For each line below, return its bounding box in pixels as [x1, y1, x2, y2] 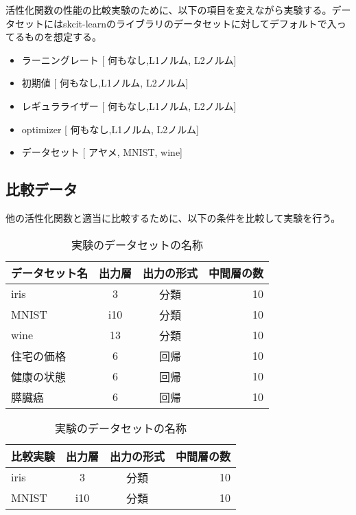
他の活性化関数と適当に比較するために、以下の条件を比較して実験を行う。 [5, 210, 341, 225]
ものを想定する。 [24, 30, 102, 44]
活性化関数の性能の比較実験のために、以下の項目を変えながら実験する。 [5, 3, 332, 16]
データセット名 [11, 264, 88, 281]
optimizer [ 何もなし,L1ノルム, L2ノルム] [21, 122, 199, 136]
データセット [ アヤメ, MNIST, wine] [21, 145, 183, 159]
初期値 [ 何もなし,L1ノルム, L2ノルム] [21, 76, 189, 90]
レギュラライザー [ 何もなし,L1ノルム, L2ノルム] [21, 98, 237, 113]
